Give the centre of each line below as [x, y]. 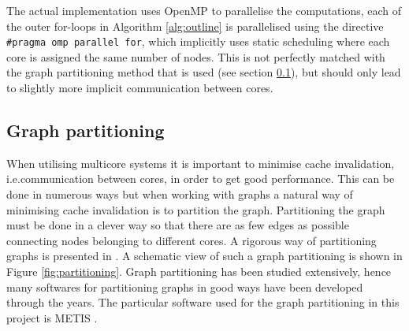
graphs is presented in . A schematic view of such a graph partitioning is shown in [204, 256]
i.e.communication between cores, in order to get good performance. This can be [201, 179]
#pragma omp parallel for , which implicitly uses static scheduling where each [198, 41]
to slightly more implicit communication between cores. [140, 88]
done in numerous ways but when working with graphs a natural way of [180, 194]
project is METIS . [52, 317]
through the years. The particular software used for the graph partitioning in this [203, 302]
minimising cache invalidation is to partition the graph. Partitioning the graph [196, 209]
